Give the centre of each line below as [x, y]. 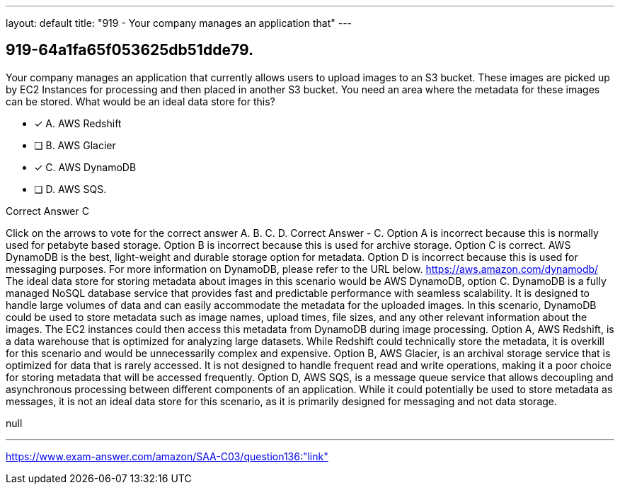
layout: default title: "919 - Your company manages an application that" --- [179, 23]
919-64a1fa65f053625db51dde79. [130, 50]
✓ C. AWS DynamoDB [85, 167]
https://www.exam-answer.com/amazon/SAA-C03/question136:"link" [167, 456]
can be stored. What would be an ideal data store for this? [140, 101]
